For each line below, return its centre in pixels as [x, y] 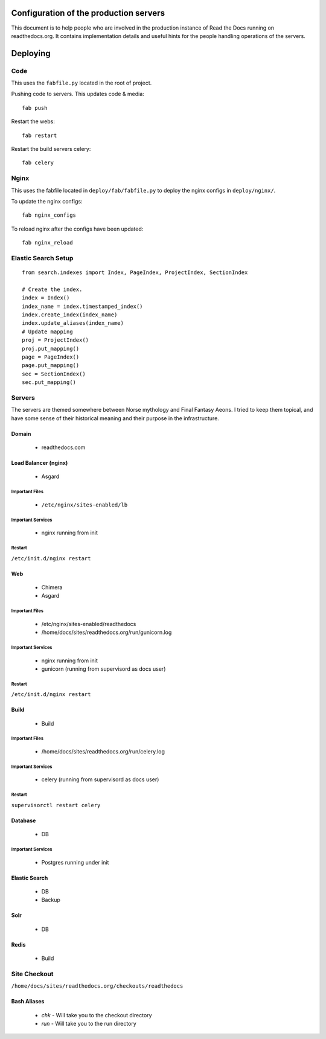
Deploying [31, 53]
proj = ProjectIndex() [56, 340]
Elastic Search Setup [42, 258]
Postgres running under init [75, 862]
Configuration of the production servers [88, 13]
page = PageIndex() [51, 357]
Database [24, 820]
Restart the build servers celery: [51, 149]
